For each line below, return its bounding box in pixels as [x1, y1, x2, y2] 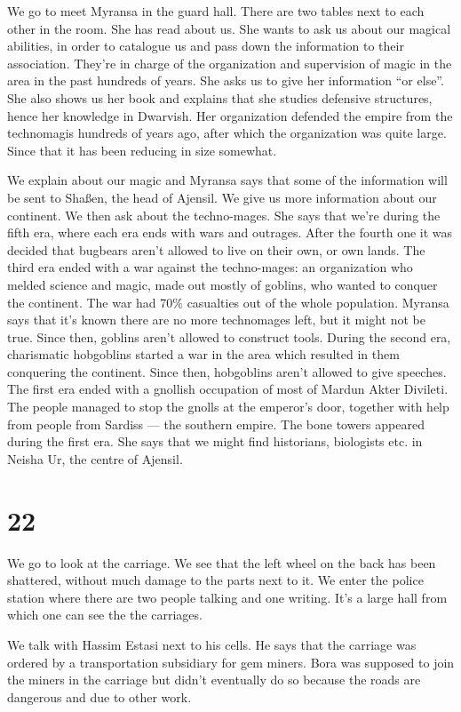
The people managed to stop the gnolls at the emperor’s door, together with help [7, 397, 449, 416]
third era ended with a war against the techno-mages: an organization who [7, 258, 413, 276]
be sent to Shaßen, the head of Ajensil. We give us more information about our [7, 188, 437, 206]
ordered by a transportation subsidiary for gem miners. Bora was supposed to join [7, 652, 455, 671]
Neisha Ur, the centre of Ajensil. [7, 449, 183, 468]
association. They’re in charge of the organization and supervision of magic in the [7, 53, 452, 72]
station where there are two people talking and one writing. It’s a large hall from [7, 588, 448, 606]
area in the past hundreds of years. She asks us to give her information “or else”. [7, 71, 444, 90]
